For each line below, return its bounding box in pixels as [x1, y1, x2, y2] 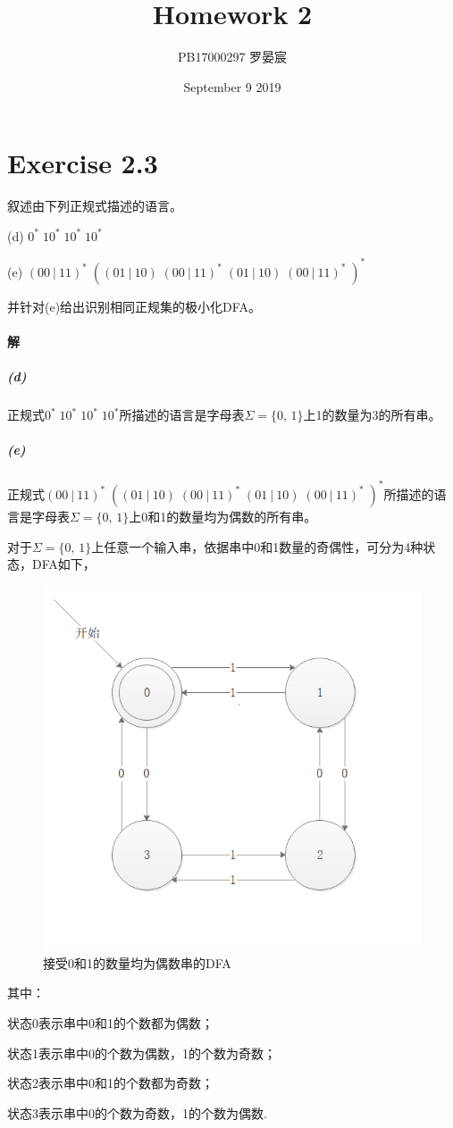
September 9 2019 [183, 77, 281, 96]
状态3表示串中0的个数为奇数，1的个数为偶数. [7, 1103, 267, 1122]
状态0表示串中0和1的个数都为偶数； [7, 1014, 214, 1032]
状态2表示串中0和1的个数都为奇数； [7, 1074, 214, 1092]
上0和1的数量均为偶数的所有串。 [129, 506, 317, 525]
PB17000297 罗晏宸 [177, 47, 288, 66]
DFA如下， [31, 555, 96, 573]
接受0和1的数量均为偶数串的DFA [43, 953, 231, 972]
